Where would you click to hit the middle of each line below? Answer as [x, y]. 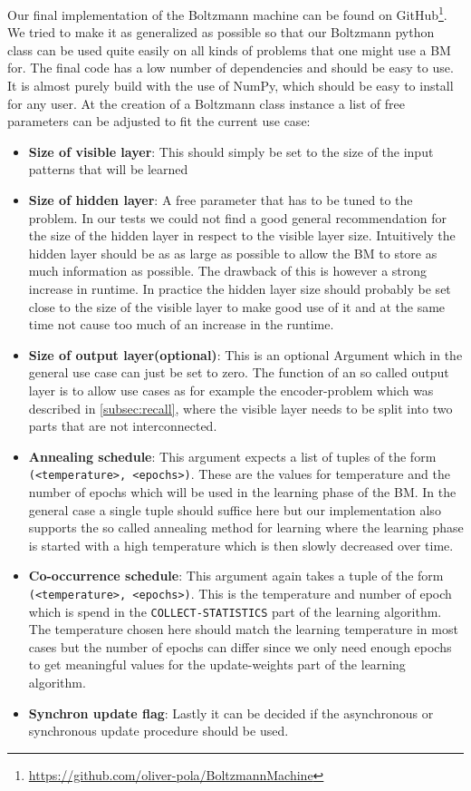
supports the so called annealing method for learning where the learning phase [246, 527]
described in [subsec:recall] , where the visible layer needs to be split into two [240, 408]
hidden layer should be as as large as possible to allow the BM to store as [233, 253]
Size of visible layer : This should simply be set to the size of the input [231, 151]
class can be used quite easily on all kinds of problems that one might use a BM [229, 49]
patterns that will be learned [108, 169]
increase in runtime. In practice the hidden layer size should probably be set [240, 288]
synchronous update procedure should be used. [159, 731]
